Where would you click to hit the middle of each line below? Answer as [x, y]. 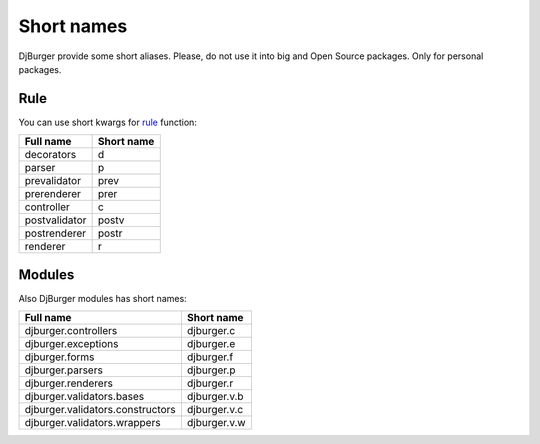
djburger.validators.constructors [100, 410]
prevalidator [53, 181]
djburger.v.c [215, 410]
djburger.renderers [69, 383]
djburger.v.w [216, 423]
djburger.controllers [71, 331]
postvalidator [55, 220]
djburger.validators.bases [84, 397]
